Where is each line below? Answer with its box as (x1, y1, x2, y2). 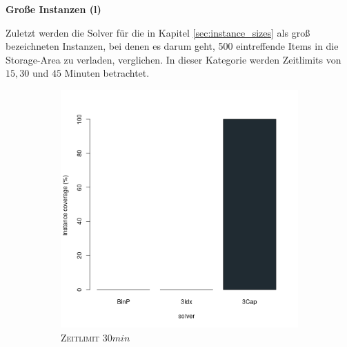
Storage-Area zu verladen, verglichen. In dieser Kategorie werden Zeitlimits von (6, 52, 341, 66)
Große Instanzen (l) (6, 2, 101, 16)
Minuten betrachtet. (64, 66, 150, 80)
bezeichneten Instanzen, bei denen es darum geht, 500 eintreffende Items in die (6, 39, 339, 53)
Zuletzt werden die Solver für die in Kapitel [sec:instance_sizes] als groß (6, 25, 310, 39)
